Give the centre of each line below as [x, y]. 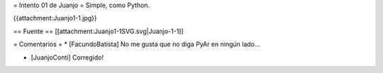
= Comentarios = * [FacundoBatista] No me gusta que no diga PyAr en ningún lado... [137, 44]
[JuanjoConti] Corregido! [67, 57]
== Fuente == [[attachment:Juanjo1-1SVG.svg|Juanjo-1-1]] [98, 31]
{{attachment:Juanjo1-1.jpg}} [55, 18]
